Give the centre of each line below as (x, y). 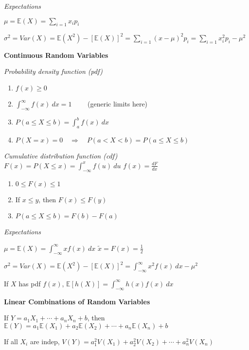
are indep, (45, 341)
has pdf (30, 283)
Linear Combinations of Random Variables (77, 301)
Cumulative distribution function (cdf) (61, 156)
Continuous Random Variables (56, 55)
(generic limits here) (118, 104)
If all (11, 341)
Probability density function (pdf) (53, 71)
